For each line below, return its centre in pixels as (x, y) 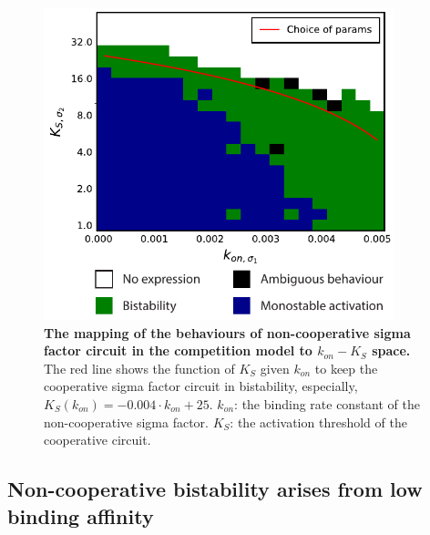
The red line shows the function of (139, 368)
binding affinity (81, 515)
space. (391, 350)
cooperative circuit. (97, 440)
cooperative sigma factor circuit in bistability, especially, (201, 386)
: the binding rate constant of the (327, 404)
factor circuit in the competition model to (178, 350)
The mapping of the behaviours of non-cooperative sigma (227, 332)
